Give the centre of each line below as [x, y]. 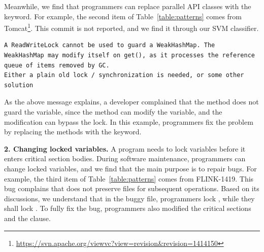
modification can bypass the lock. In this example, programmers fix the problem [129, 121]
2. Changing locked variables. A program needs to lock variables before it [125, 148]
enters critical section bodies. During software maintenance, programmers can [125, 158]
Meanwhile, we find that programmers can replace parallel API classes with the [128, 6]
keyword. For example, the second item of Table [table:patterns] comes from [123, 16]
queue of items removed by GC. [57, 65]
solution [19, 85]
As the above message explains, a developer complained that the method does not [131, 102]
